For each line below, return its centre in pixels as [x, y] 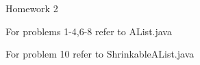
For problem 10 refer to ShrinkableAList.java [100, 54]
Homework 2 [32, 8]
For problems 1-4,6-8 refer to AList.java [89, 31]
